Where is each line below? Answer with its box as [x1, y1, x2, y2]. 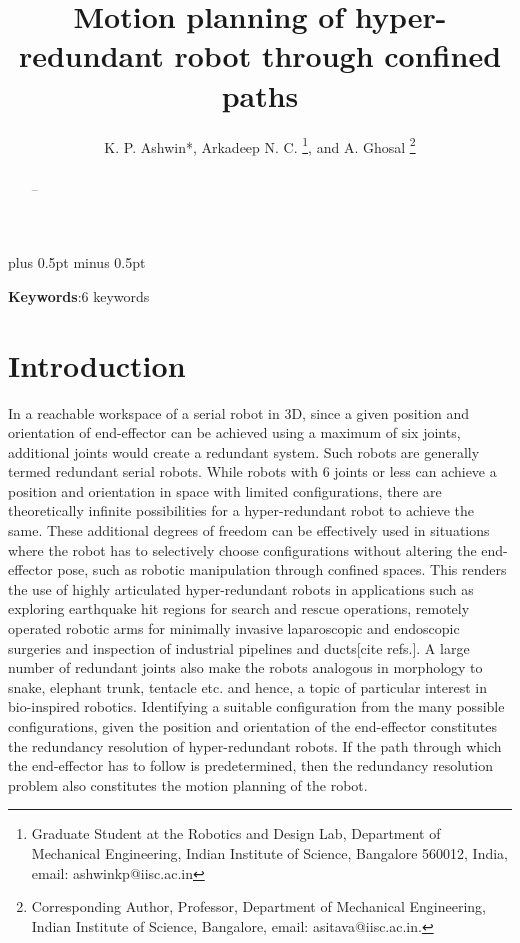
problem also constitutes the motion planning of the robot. [8, 774, 368, 795]
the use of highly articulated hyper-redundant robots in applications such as [8, 578, 474, 599]
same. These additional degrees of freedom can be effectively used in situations [8, 520, 490, 541]
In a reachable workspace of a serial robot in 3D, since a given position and [8, 402, 470, 423]
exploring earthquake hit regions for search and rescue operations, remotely [8, 598, 470, 619]
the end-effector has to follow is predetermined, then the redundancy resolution [8, 755, 493, 776]
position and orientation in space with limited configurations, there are [8, 480, 442, 501]
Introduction [8, 344, 186, 385]
